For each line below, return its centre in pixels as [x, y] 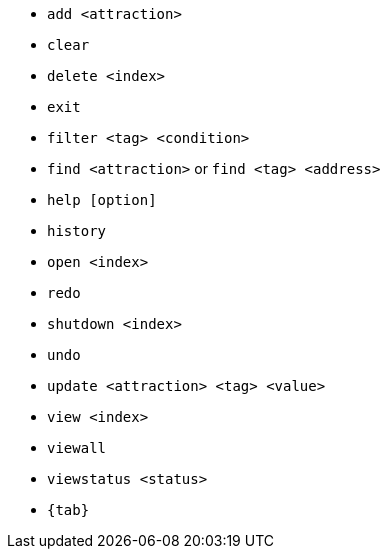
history [77, 231]
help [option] [102, 200]
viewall [77, 448]
